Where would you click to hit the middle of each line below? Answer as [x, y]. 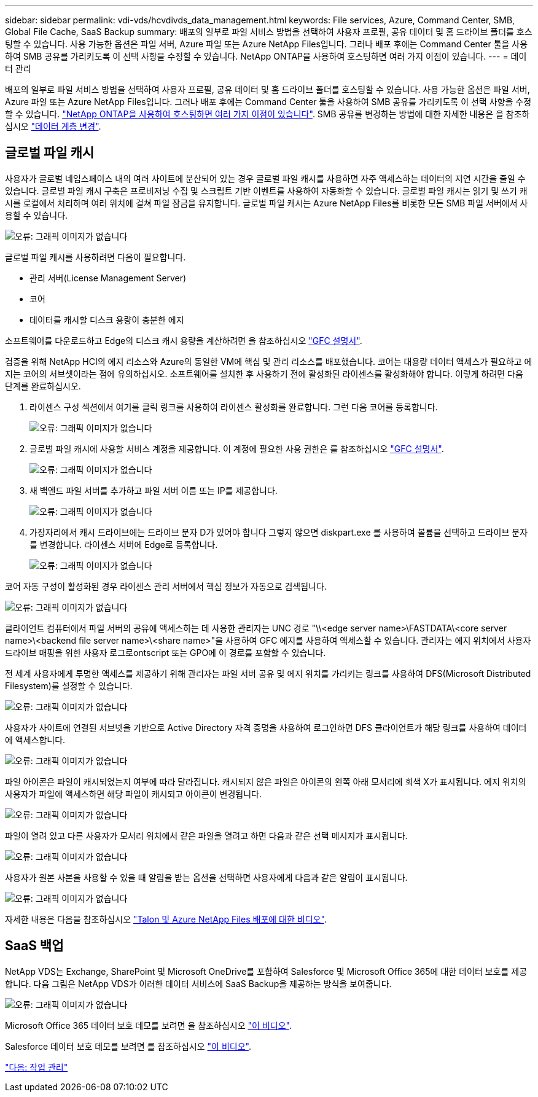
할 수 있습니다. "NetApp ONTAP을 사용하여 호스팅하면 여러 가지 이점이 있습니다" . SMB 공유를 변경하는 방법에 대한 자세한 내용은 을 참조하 [267, 114]
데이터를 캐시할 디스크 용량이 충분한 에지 [107, 319]
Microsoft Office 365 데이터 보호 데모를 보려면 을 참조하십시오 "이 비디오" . [148, 1025]
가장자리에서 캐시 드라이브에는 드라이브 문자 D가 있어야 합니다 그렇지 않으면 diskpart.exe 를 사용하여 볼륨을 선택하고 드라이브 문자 [279, 532]
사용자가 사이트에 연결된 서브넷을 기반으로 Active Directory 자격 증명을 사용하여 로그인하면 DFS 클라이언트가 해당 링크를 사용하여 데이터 [266, 727]
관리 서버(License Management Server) [108, 278]
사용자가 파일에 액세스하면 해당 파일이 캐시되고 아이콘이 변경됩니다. [133, 794]
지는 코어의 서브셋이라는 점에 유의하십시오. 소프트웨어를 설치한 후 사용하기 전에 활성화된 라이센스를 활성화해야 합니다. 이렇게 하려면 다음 [264, 373]
